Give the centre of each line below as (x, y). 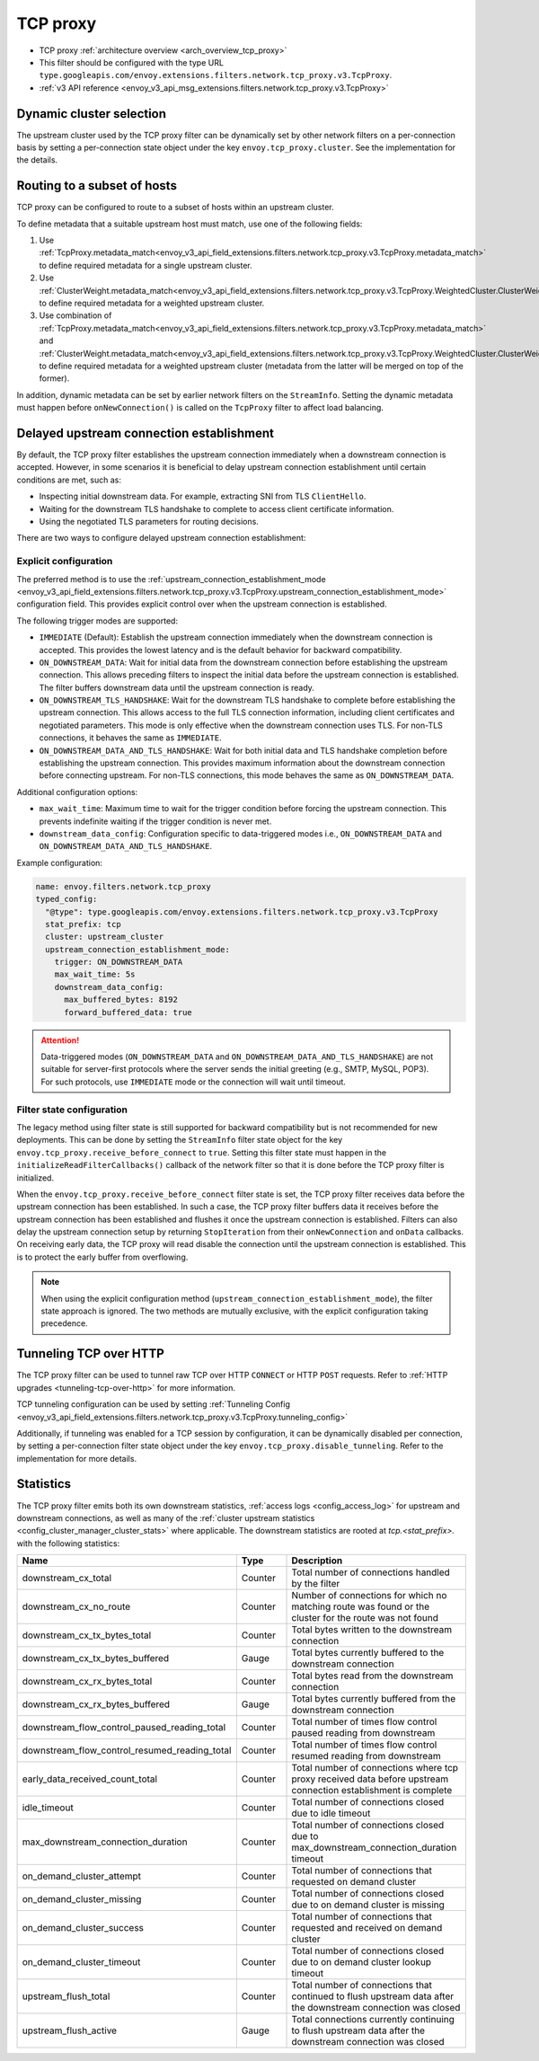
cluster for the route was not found (365, 1618)
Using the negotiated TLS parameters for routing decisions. (149, 522)
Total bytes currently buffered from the (374, 1699)
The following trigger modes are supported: (97, 621)
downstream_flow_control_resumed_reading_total (127, 1750)
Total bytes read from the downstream (372, 1676)
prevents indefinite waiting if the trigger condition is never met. (155, 821)
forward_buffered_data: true (128, 1012)
